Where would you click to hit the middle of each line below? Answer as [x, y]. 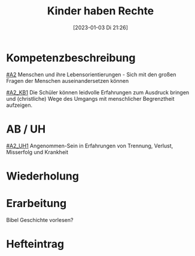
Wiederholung [43, 176]
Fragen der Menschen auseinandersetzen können [68, 81]
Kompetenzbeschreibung [71, 58]
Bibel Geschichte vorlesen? [40, 220]
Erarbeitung [36, 203]
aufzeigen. [19, 105]
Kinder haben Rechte [100, 11]
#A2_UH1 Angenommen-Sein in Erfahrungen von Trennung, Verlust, [90, 146]
